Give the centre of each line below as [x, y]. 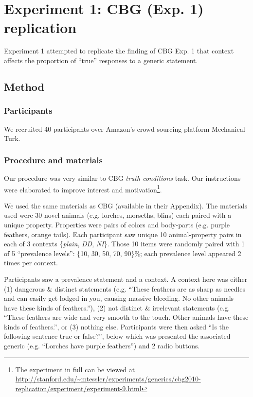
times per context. [31, 263]
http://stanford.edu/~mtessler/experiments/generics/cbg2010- [108, 379]
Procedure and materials [53, 160]
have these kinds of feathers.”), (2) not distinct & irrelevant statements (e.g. [117, 307]
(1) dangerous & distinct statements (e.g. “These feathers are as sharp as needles [125, 288]
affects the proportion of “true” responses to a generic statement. [101, 60]
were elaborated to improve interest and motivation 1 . [83, 189]
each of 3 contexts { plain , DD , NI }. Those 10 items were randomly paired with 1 [125, 244]
